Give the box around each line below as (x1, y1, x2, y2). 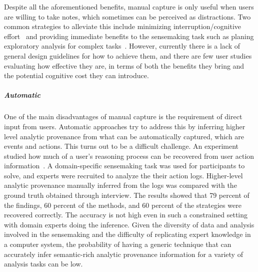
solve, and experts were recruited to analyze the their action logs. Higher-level (4, 170, 243, 180)
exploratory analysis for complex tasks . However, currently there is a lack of (4, 41, 240, 51)
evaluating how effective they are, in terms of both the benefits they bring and (4, 60, 244, 71)
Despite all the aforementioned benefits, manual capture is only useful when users (4, 2, 254, 12)
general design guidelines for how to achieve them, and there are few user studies (4, 50, 252, 61)
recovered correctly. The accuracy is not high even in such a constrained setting (4, 209, 248, 220)
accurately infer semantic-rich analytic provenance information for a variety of (4, 248, 243, 259)
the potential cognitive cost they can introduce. (4, 70, 149, 81)
